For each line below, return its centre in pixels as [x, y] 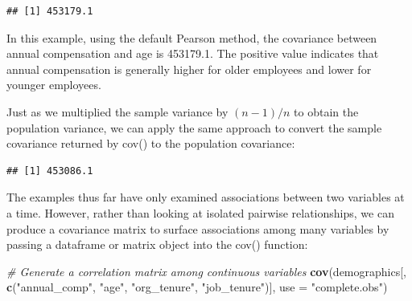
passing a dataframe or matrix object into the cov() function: [157, 244]
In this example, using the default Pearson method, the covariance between [192, 37]
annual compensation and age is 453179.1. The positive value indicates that [193, 53]
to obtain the [326, 111]
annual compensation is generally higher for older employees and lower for [189, 69]
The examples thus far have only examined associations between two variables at [206, 197]
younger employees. [54, 85]
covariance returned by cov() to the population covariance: [151, 143]
